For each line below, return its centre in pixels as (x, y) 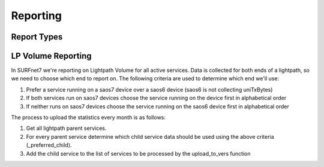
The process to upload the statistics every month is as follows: (88, 117)
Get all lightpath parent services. (66, 128)
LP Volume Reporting (51, 56)
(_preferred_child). (49, 145)
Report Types (37, 37)
